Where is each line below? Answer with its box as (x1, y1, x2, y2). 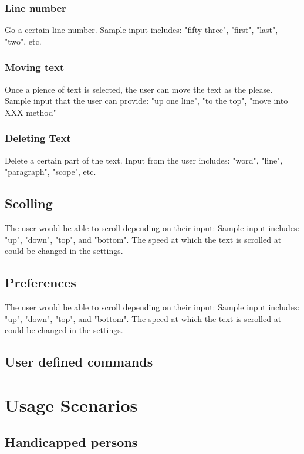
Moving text (5, 60, 65, 74)
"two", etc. (5, 35, 42, 47)
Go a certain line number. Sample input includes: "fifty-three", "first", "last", (5, 23, 278, 36)
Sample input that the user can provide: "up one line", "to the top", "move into (5, 94, 288, 107)
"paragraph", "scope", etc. (5, 165, 96, 178)
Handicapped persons (5, 433, 138, 451)
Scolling (5, 194, 53, 212)
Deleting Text (5, 131, 71, 145)
